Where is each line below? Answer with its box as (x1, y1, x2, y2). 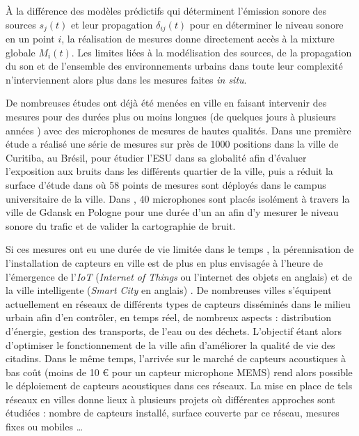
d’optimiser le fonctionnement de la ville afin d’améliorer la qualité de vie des (6, 337, 335, 352)
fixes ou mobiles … (6, 419, 83, 434)
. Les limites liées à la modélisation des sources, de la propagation (71, 45, 352, 59)
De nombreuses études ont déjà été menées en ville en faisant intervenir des (6, 95, 327, 110)
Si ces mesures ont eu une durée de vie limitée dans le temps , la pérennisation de (6, 242, 354, 256)
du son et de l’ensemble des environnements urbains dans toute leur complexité (6, 59, 343, 73)
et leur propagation (71, 17, 153, 31)
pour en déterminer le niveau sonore (189, 17, 344, 31)
